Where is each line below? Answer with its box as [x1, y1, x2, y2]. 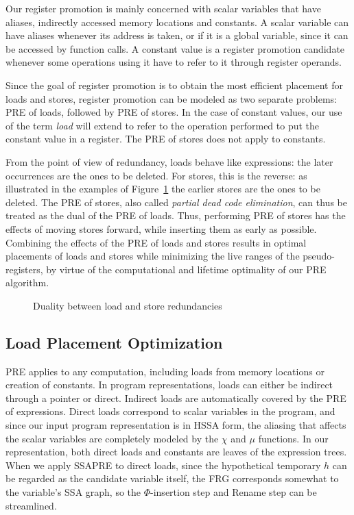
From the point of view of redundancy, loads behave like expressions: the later [5, 154, 333, 168]
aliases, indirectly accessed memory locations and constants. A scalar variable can [5, 14, 349, 29]
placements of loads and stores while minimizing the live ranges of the [5, 249, 300, 263]
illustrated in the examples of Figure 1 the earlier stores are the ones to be [5, 181, 320, 196]
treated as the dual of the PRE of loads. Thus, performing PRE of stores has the [5, 208, 346, 223]
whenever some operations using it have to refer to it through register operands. [5, 55, 342, 69]
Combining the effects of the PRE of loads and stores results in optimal [5, 235, 307, 249]
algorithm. [5, 275, 49, 290]
